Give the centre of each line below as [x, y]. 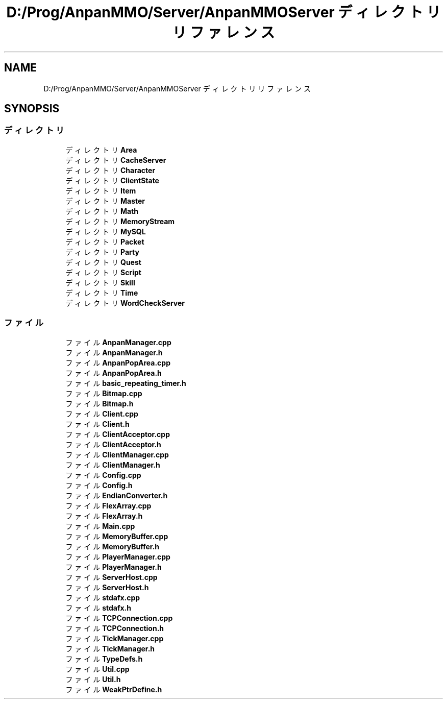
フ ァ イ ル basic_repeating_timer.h [126, 383]
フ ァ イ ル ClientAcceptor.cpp [118, 434]
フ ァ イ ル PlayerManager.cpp [118, 556]
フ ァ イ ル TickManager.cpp [115, 638]
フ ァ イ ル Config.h [99, 485]
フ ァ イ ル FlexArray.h [104, 516]
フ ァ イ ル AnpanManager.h [114, 352]
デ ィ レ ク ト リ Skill [100, 282]
